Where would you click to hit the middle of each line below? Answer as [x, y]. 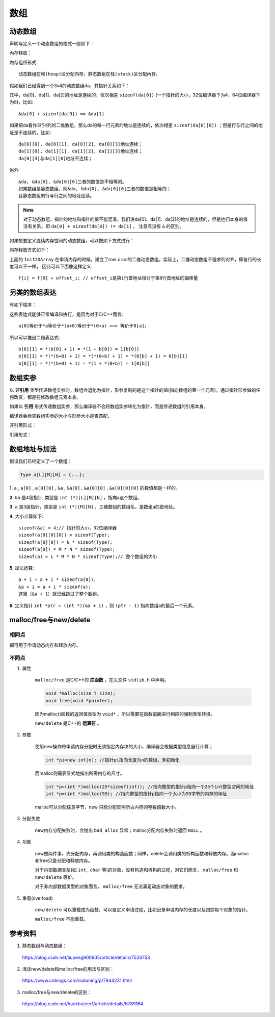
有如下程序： [23, 305]
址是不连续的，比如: [30, 132]
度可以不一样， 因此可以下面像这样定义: [51, 266]
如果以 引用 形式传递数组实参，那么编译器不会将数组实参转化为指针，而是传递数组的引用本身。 [109, 406]
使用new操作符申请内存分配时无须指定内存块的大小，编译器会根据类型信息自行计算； [124, 746]
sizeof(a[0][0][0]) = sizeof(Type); [64, 535]
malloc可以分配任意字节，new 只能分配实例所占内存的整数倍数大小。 [107, 807]
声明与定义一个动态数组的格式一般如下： [52, 44]
